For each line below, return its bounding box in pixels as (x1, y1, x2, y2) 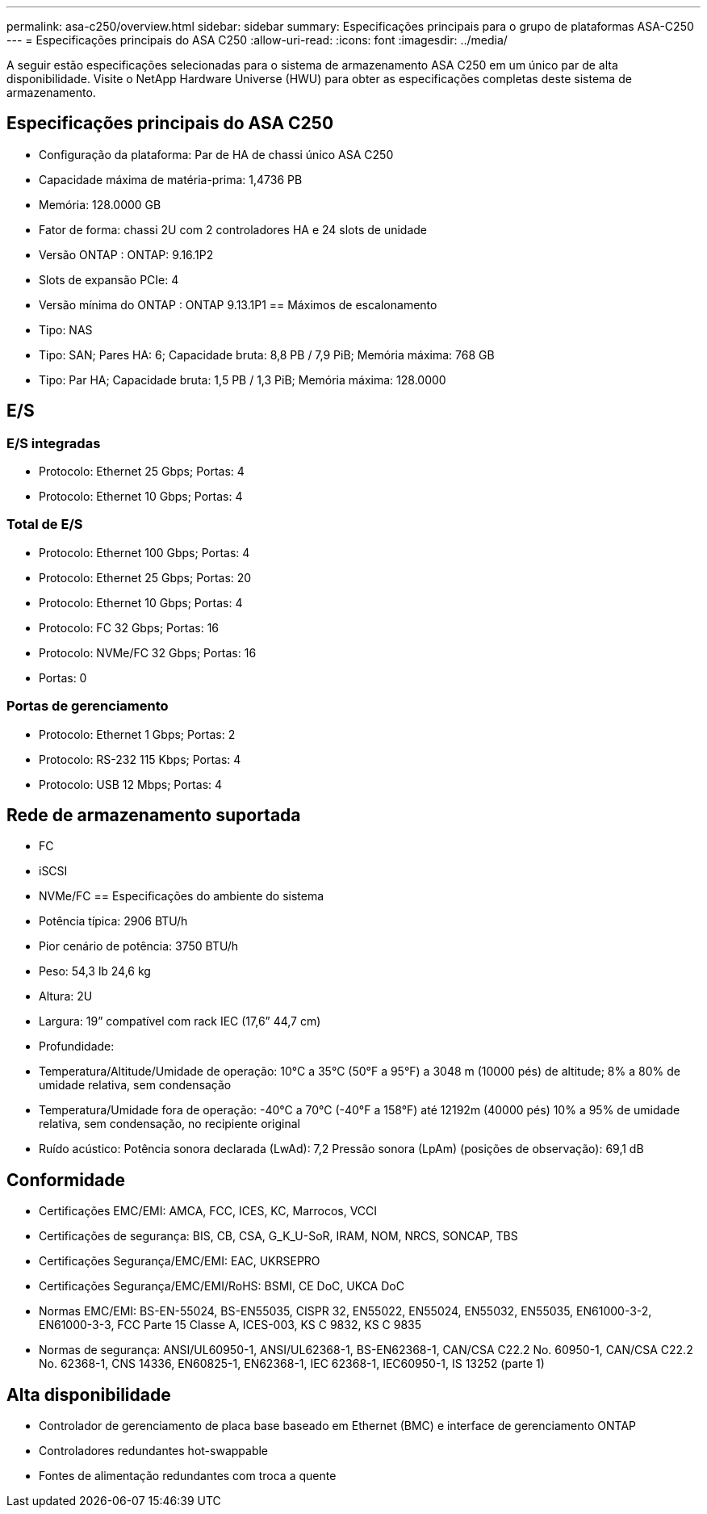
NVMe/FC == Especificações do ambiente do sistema (39, 889, 324, 904)
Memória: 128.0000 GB (39, 197, 161, 212)
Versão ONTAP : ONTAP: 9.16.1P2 (39, 247, 214, 262)
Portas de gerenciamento (6, 698, 169, 715)
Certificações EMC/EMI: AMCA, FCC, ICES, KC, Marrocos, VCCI (39, 1204, 378, 1218)
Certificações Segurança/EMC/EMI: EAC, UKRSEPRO (39, 1254, 320, 1269)
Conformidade (6, 1169, 126, 1190)
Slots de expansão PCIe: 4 (39, 272, 179, 287)
